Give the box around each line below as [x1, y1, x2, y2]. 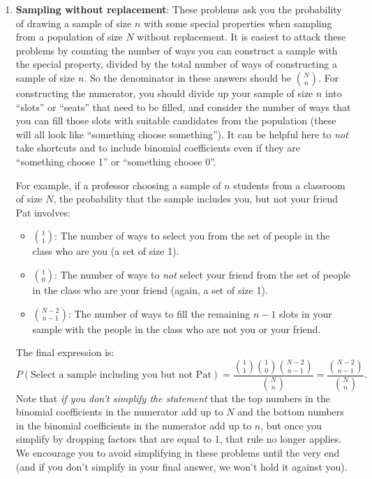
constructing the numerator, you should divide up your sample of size [15, 85, 313, 100]
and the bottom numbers [237, 404, 344, 419]
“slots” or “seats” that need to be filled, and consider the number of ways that [15, 99, 351, 114]
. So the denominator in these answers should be [84, 70, 292, 84]
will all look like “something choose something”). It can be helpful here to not [15, 126, 348, 141]
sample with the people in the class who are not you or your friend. [32, 321, 321, 336]
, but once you [260, 418, 322, 432]
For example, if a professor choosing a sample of [15, 177, 221, 192]
